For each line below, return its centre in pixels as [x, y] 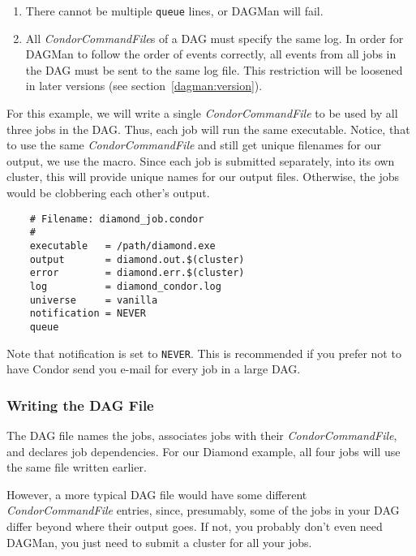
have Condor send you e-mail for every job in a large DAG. [154, 369]
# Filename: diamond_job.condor [117, 219]
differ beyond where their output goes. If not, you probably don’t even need [195, 526]
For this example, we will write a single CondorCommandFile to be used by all [202, 113]
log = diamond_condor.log [125, 286]
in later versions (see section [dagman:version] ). [144, 86]
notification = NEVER [88, 314]
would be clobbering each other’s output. [108, 192]
